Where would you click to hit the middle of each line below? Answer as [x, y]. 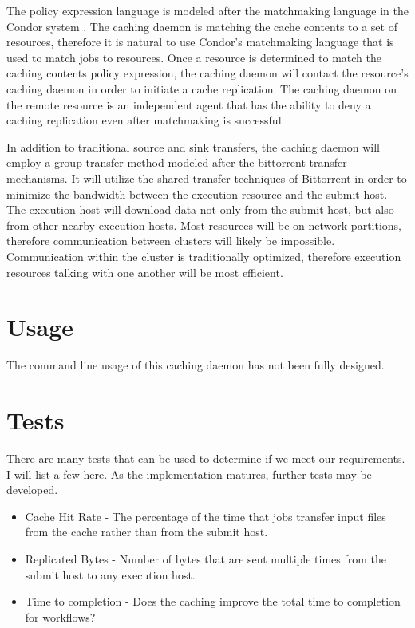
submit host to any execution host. [110, 574]
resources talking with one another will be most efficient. [145, 272]
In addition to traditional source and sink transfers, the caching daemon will [193, 146]
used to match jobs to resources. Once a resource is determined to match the [194, 57]
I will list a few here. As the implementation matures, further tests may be [189, 474]
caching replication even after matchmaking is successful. [146, 120]
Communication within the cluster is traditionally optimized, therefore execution [204, 256]
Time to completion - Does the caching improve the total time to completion [213, 601]
